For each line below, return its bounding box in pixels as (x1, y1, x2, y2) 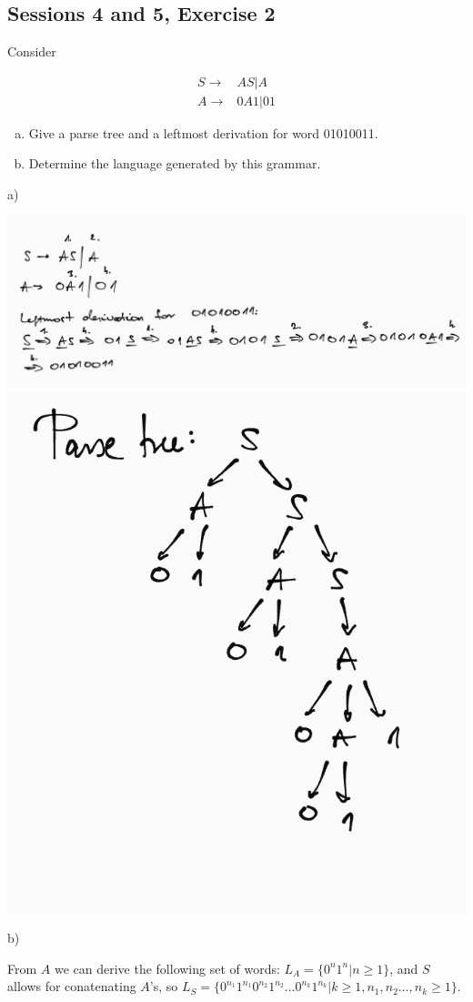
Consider (7, 42, 56, 61)
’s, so (149, 977, 178, 996)
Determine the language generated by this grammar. (28, 154, 321, 173)
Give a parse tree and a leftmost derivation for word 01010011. (28, 123, 378, 142)
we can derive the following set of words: (54, 958, 280, 977)
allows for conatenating (7, 977, 136, 996)
